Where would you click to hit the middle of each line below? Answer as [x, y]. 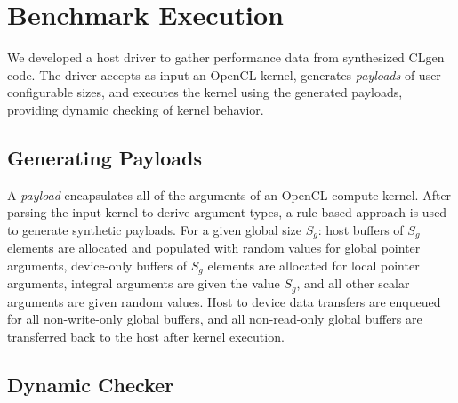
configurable [40, 92]
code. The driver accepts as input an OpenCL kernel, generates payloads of [211, 74]
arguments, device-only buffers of [97, 265]
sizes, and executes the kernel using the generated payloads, [240, 92]
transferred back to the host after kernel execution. [146, 337]
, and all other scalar [353, 283]
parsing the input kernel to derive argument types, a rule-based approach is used [227, 212]
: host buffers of [361, 229]
